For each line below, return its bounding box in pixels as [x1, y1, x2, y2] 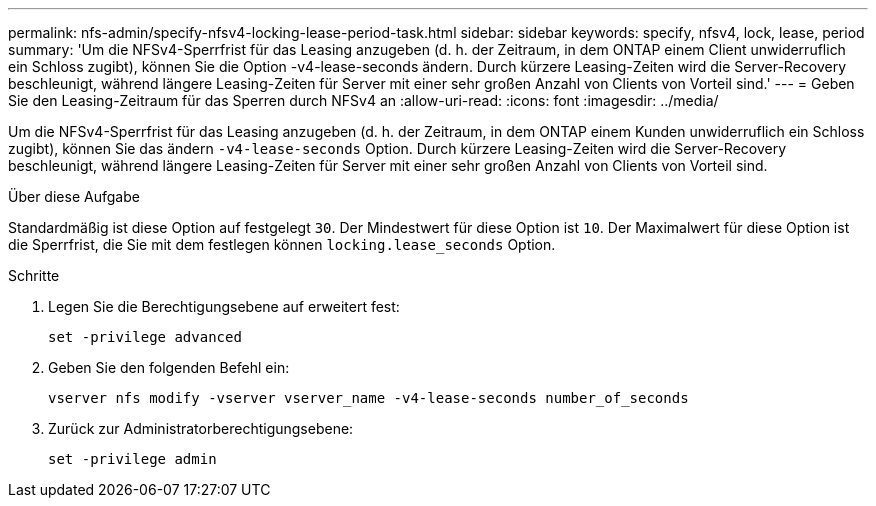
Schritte [8, 267, 60, 284]
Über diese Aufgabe [8, 188, 140, 205]
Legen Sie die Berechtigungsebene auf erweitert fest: [48, 298, 400, 315]
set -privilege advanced [48, 329, 242, 345]
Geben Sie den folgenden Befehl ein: [48, 359, 290, 376]
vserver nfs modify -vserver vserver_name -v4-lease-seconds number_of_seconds [48, 390, 689, 406]
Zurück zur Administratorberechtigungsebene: [48, 420, 354, 437]
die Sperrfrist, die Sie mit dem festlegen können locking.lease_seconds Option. [8, 236, 556, 253]
